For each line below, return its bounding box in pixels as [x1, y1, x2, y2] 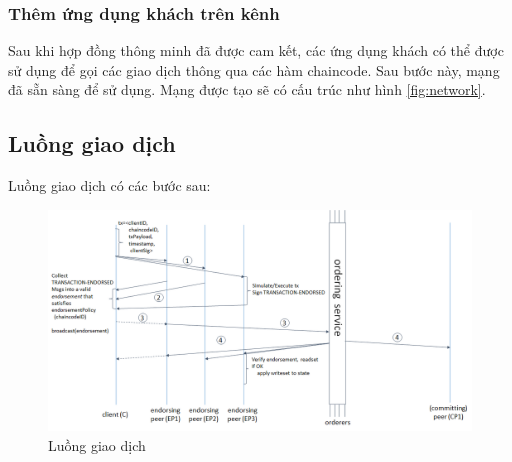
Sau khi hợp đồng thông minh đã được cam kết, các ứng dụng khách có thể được [8, 40, 504, 61]
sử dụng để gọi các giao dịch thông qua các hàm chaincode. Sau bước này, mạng [8, 59, 500, 80]
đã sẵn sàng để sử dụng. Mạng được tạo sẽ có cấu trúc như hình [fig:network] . [8, 79, 486, 100]
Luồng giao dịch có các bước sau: [8, 175, 211, 196]
